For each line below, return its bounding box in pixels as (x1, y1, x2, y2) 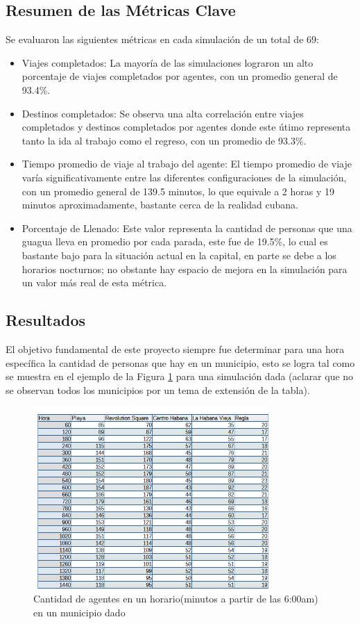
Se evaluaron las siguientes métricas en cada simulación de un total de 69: (6, 32, 319, 47)
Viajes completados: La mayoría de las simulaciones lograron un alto (22, 55, 314, 69)
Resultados (6, 309, 85, 331)
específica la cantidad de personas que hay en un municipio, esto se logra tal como (6, 355, 355, 370)
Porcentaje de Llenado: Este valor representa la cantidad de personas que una (22, 220, 352, 235)
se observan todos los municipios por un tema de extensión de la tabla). (6, 382, 310, 397)
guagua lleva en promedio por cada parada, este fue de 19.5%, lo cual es (22, 234, 328, 249)
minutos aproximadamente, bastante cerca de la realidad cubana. (22, 197, 298, 212)
